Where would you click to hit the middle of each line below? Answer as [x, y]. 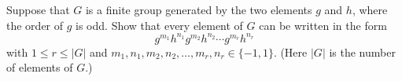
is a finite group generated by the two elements [199, 9]
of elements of [40, 67]
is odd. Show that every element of [159, 25]
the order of [35, 25]
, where [370, 9]
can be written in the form [323, 25]
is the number [362, 52]
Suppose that [38, 9]
